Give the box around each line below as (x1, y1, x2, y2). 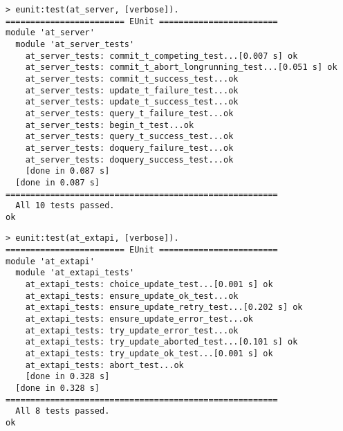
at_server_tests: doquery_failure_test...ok (25, 143, 234, 153)
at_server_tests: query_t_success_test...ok (25, 131, 234, 142)
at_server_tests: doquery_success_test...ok (25, 154, 234, 165)
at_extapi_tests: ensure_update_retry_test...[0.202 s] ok (25, 302, 303, 313)
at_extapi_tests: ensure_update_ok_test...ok (25, 291, 239, 301)
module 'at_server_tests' (15, 39, 135, 49)
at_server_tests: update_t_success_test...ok (25, 97, 239, 107)
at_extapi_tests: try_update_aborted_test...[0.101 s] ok (25, 337, 298, 347)
